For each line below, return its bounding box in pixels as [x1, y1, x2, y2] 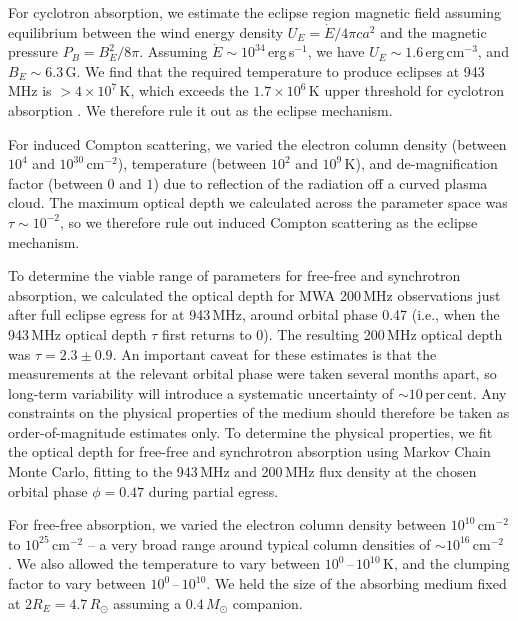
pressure [8, 41, 59, 62]
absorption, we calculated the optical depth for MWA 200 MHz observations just [8, 284, 501, 305]
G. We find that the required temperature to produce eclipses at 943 [65, 60, 485, 81]
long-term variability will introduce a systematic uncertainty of [8, 382, 394, 403]
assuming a [113, 592, 182, 613]
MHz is [8, 80, 52, 101]
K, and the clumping [382, 553, 510, 574]
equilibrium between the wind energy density [8, 21, 284, 42]
